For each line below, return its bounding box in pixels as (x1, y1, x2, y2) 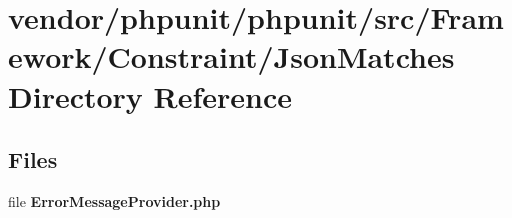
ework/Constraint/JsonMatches (8, 36, 455, 77)
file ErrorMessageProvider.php (8, 190, 221, 211)
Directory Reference (8, 75, 293, 116)
